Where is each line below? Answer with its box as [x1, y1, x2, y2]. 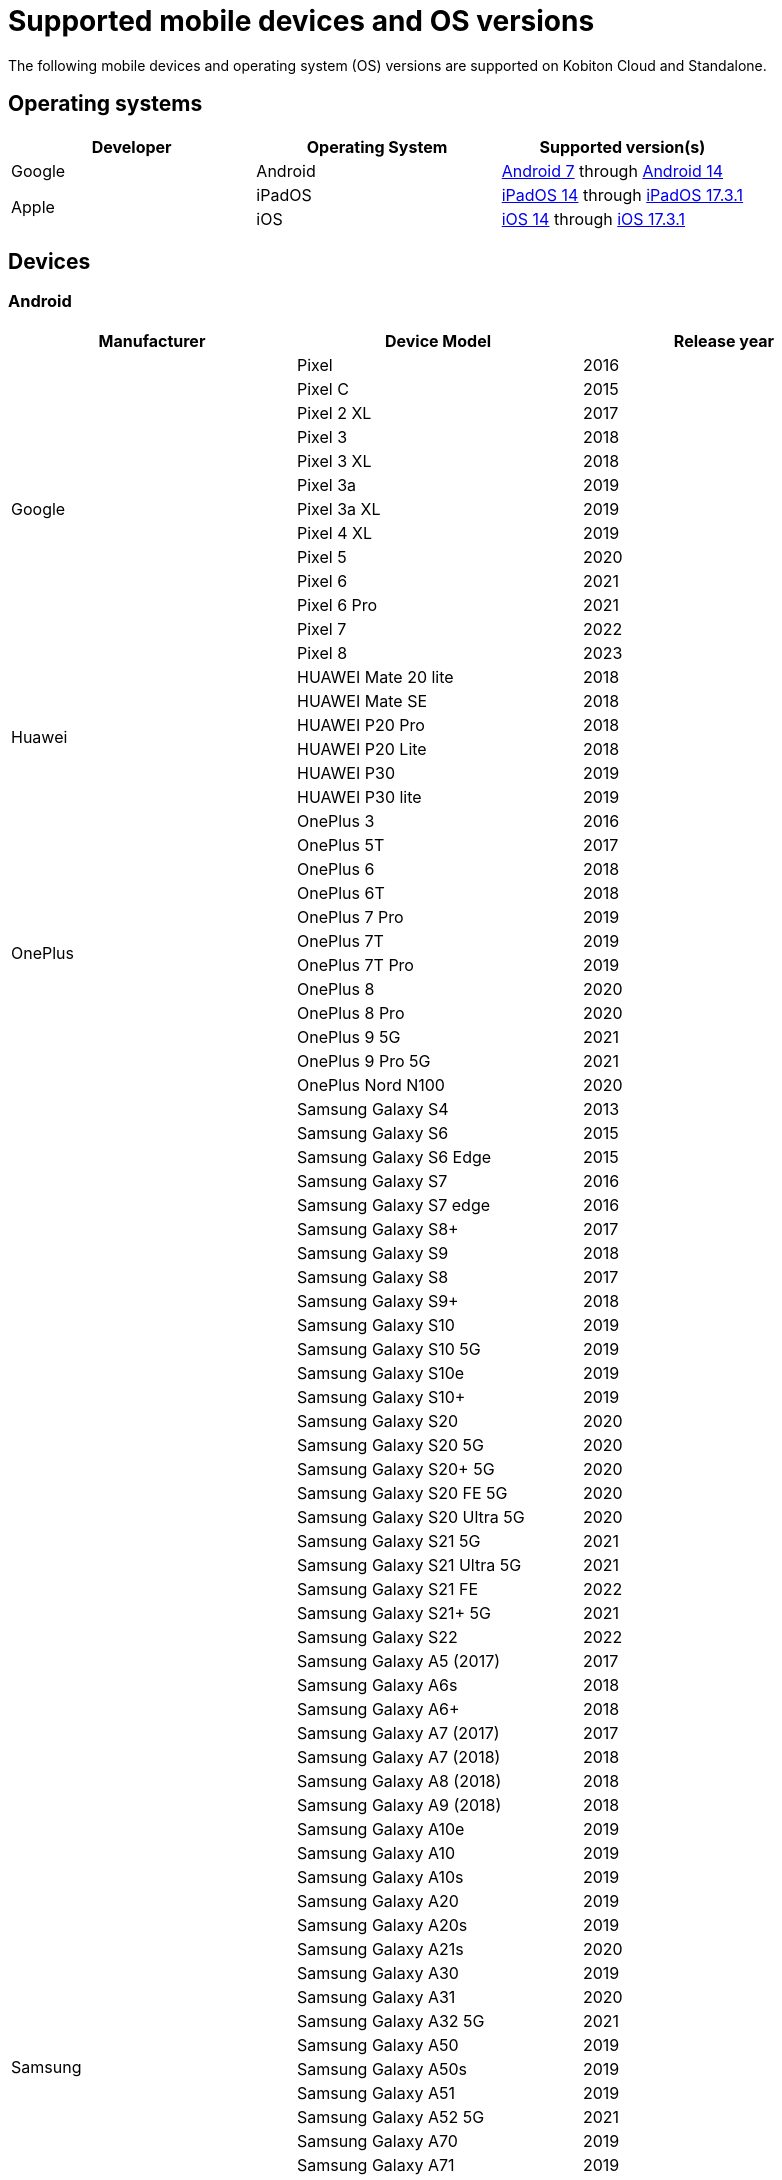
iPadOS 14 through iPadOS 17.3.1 [501, 184, 744, 205]
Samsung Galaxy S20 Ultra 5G [296, 1506, 525, 1527]
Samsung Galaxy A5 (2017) [296, 1650, 501, 1671]
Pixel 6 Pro [296, 594, 378, 615]
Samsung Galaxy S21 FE [296, 1578, 479, 1599]
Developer [91, 136, 172, 157]
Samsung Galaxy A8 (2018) [296, 1770, 502, 1791]
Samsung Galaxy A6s [296, 1674, 458, 1695]
